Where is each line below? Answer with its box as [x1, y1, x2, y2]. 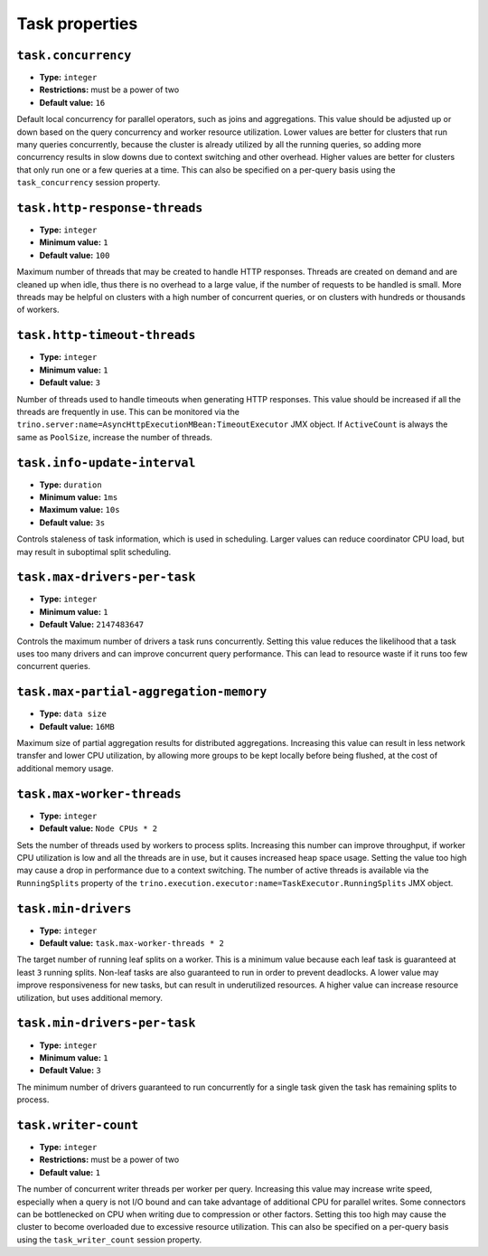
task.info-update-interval [16, 455, 196, 470]
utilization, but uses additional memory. [16, 992, 163, 1003]
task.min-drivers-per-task [16, 1015, 196, 1031]
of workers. [16, 304, 60, 316]
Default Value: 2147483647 [39, 619, 145, 630]
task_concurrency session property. [16, 177, 161, 188]
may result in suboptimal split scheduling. [16, 546, 172, 557]
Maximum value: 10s [39, 505, 120, 515]
